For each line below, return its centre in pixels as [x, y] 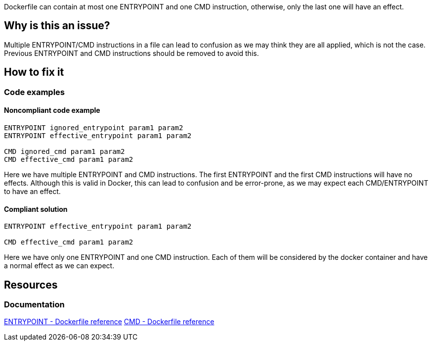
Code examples [35, 92]
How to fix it [34, 72]
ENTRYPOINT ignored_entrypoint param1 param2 [94, 127]
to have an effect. [32, 191]
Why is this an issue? [57, 26]
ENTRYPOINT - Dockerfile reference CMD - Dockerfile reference [109, 322]
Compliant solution [36, 209]
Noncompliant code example [52, 110]
